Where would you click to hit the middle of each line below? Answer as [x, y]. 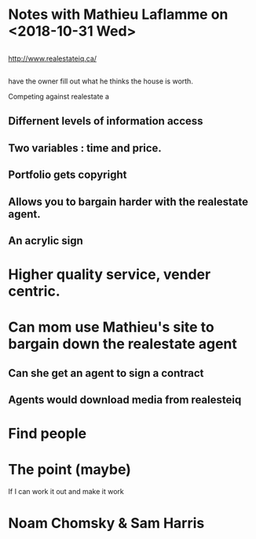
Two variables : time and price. [85, 148]
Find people [48, 434]
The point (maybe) [70, 470]
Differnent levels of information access [106, 121]
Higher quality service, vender [110, 275]
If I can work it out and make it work [66, 492]
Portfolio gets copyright [68, 175]
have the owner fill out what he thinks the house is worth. [101, 81]
